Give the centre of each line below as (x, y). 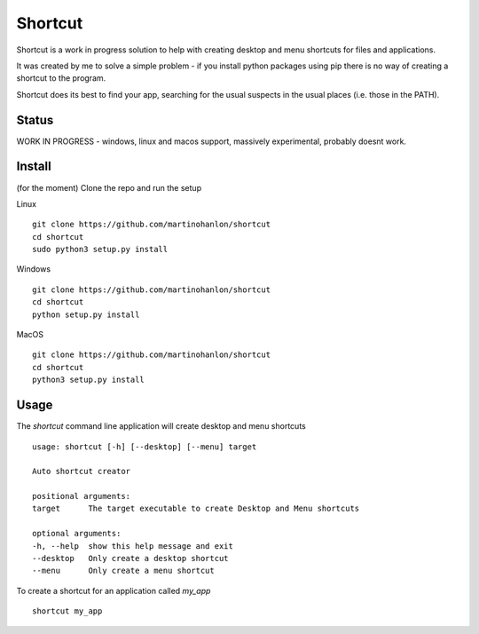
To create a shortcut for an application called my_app (114, 590)
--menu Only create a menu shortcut (123, 571)
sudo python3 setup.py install (100, 250)
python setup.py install (86, 314)
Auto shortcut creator (82, 472)
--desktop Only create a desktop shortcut (131, 559)
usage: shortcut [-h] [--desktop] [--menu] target (145, 447)
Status (35, 120)
